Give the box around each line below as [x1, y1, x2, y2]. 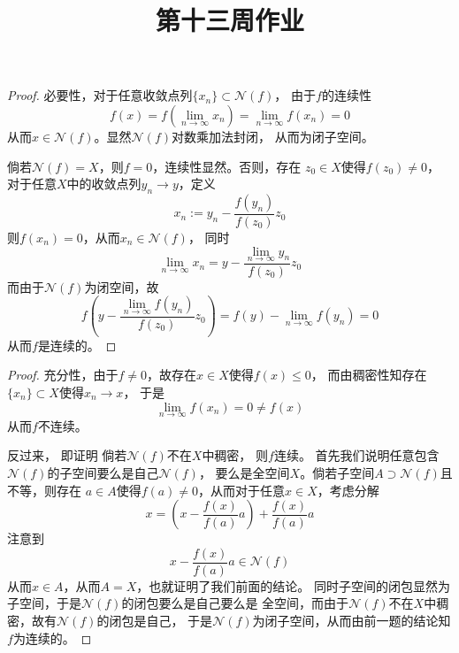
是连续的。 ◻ [37, 335, 117, 354]
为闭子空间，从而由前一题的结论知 [252, 611, 451, 630]
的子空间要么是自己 [47, 463, 159, 481]
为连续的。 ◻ [12, 628, 92, 647]
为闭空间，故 [84, 277, 159, 296]
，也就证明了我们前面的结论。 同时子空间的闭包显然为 [136, 576, 451, 595]
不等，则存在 [7, 480, 81, 499]
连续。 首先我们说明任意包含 [273, 446, 440, 465]
